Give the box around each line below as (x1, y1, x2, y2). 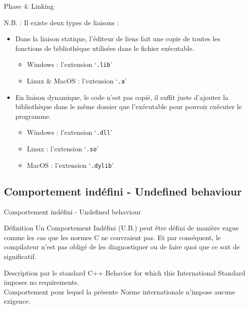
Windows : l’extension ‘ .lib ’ (27, 59, 113, 69)
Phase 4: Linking (4, 1, 54, 11)
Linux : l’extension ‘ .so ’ (27, 144, 99, 154)
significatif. (4, 251, 36, 261)
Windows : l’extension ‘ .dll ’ (27, 127, 113, 137)
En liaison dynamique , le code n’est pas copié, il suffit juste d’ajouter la (15, 92, 229, 102)
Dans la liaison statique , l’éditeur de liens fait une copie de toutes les (15, 33, 220, 44)
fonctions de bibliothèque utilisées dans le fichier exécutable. (15, 43, 195, 53)
